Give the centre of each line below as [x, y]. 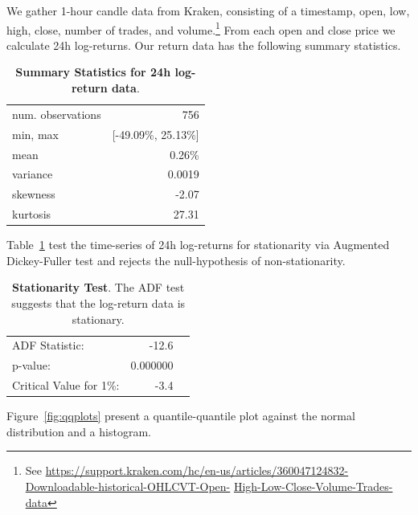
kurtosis [32, 214]
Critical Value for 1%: [66, 385]
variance [33, 174]
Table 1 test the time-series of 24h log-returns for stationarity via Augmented [198, 245]
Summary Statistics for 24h [93, 72]
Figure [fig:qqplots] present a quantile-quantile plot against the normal [181, 416]
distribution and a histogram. [79, 431]
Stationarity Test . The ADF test [98, 287]
